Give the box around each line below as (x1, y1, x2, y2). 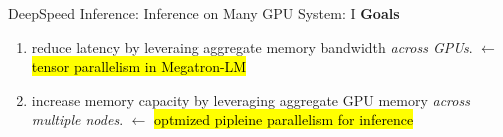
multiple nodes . (31, 109, 124, 130)
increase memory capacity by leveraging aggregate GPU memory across (31, 89, 470, 110)
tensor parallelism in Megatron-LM (31, 56, 247, 77)
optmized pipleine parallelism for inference (154, 109, 414, 130)
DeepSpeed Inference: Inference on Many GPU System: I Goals (8, 3, 400, 23)
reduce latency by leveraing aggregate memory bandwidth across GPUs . (31, 36, 473, 57)
